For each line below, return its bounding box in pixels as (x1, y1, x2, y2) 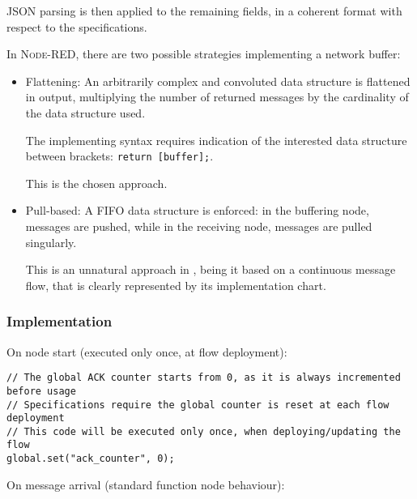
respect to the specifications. (6, 18, 147, 35)
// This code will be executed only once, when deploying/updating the (6, 425, 401, 437)
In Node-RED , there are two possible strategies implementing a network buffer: (6, 45, 401, 62)
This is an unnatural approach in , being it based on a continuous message (25, 261, 396, 278)
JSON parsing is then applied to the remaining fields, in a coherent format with (6, 2, 402, 19)
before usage (6, 385, 76, 397)
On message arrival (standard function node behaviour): (6, 476, 285, 493)
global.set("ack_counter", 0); (6, 453, 175, 465)
